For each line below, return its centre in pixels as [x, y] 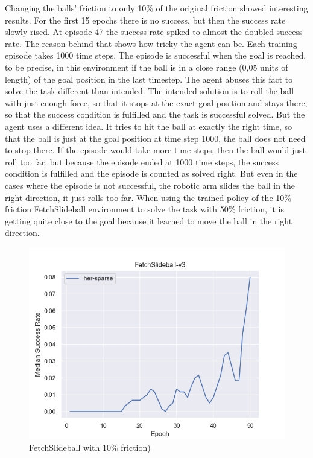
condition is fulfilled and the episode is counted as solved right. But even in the [151, 173]
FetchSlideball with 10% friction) [90, 447]
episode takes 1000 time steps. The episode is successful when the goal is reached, [156, 55]
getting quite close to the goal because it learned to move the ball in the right [149, 221]
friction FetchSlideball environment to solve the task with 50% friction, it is [144, 209]
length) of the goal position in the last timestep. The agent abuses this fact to [149, 79]
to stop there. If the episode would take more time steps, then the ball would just [155, 150]
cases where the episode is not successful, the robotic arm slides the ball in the [150, 185]
